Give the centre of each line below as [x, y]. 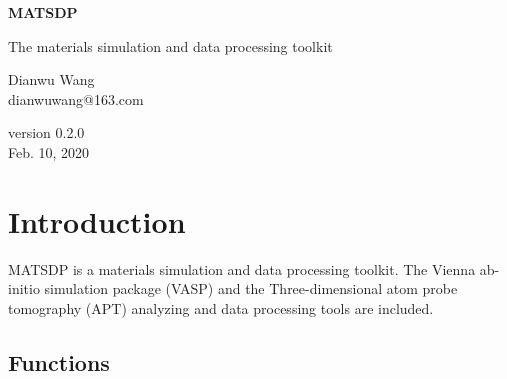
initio [24, 288]
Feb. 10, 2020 [49, 151]
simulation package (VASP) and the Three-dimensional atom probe [251, 288]
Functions [59, 361]
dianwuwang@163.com [76, 98]
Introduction [97, 220]
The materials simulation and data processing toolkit [170, 45]
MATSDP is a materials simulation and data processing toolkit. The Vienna [242, 268]
